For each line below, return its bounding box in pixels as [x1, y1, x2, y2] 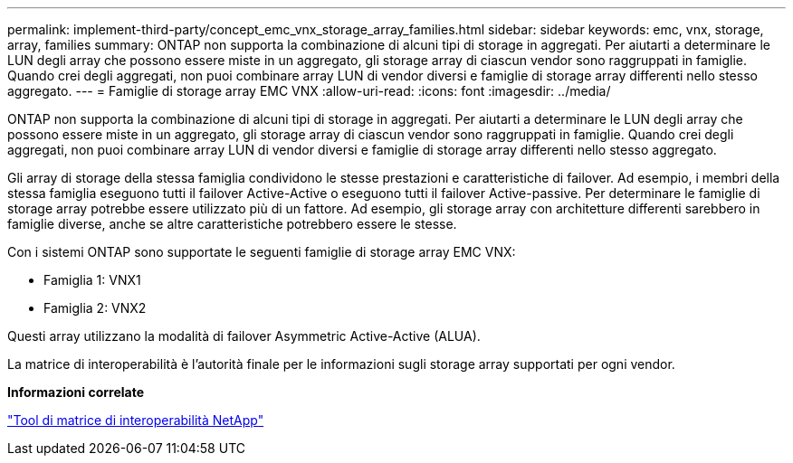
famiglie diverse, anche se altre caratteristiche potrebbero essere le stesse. [7, 216, 457, 231]
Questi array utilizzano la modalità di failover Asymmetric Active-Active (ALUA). [7, 328, 481, 344]
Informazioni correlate [7, 384, 145, 400]
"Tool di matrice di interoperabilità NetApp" [7, 412, 264, 428]
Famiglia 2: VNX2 [43, 300, 147, 316]
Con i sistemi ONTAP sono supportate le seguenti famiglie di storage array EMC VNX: [7, 244, 516, 260]
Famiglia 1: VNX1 [43, 272, 141, 288]
